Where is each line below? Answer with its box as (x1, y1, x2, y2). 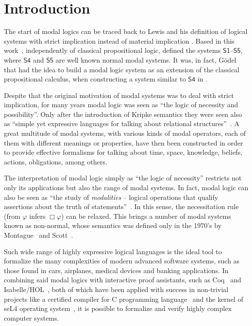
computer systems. (4, 312, 59, 323)
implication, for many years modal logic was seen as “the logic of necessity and (4, 99, 238, 110)
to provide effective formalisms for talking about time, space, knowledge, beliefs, (4, 147, 242, 157)
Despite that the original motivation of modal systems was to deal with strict (4, 90, 234, 100)
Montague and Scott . (4, 230, 73, 240)
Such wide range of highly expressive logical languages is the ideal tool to (4, 246, 222, 256)
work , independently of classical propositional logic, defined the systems (4, 45, 221, 55)
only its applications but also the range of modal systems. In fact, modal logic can (4, 182, 249, 193)
